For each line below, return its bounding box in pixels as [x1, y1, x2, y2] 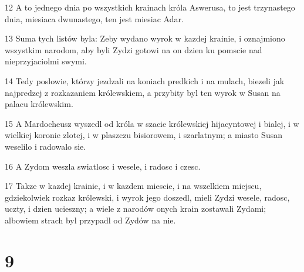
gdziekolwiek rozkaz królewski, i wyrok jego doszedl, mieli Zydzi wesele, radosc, [5, 191, 290, 203]
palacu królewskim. [5, 98, 73, 110]
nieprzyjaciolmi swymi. [5, 55, 87, 67]
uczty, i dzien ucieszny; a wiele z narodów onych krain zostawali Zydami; [5, 202, 266, 215]
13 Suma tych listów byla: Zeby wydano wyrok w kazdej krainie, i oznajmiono [5, 32, 285, 44]
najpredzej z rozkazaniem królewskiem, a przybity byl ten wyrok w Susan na [5, 86, 281, 98]
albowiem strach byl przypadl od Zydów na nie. [5, 214, 176, 226]
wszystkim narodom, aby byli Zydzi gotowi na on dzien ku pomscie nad [5, 43, 262, 56]
